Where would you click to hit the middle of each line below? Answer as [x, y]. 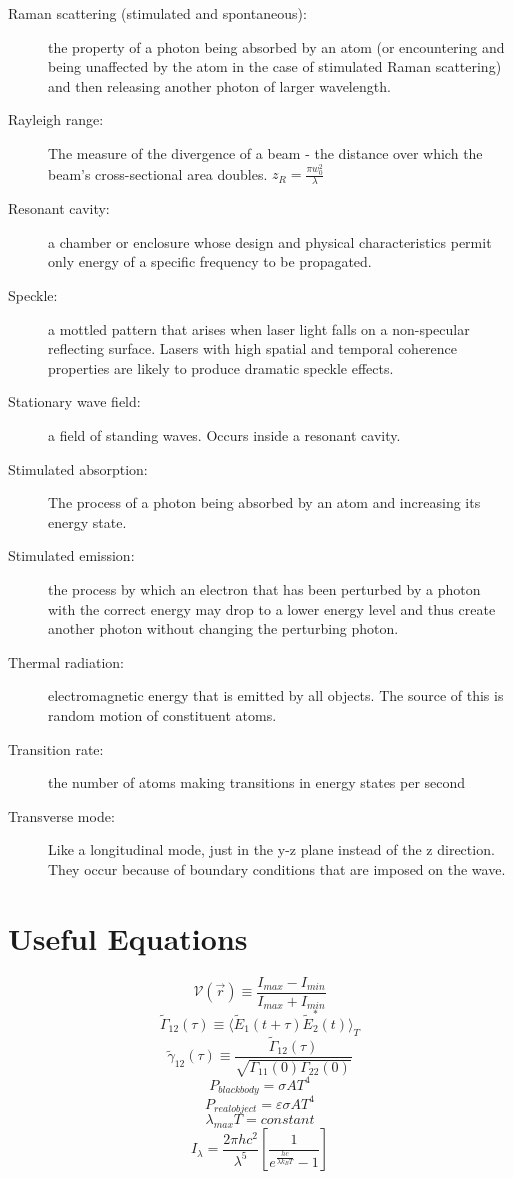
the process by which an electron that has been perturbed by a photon [264, 588]
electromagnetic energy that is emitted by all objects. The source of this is [276, 695]
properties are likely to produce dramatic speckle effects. [221, 367]
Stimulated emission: [71, 555]
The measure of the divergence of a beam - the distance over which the [265, 152]
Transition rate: [56, 748]
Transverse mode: [61, 815]
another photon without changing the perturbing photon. [223, 628]
